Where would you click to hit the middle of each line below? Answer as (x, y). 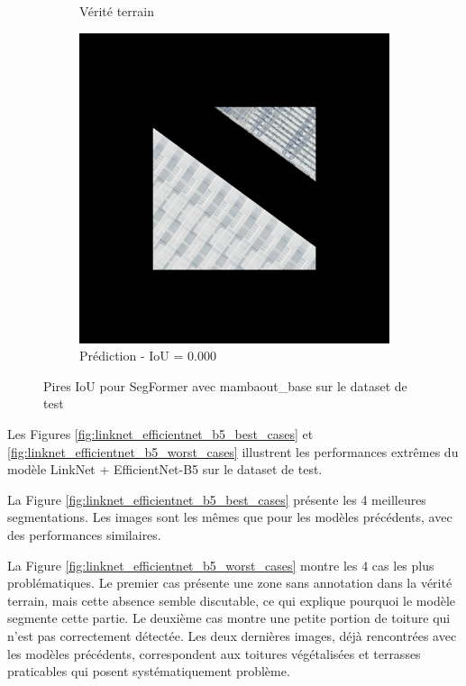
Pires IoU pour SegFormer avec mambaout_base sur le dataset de (225, 385)
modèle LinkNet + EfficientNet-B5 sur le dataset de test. (165, 469)
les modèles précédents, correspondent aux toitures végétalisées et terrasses (214, 653)
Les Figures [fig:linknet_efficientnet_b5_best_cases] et (160, 433)
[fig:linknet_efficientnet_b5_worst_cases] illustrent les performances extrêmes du (233, 451)
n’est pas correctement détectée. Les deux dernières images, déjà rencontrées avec (232, 635)
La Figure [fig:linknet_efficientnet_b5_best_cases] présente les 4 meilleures (217, 499)
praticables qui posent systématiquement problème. (149, 671)
